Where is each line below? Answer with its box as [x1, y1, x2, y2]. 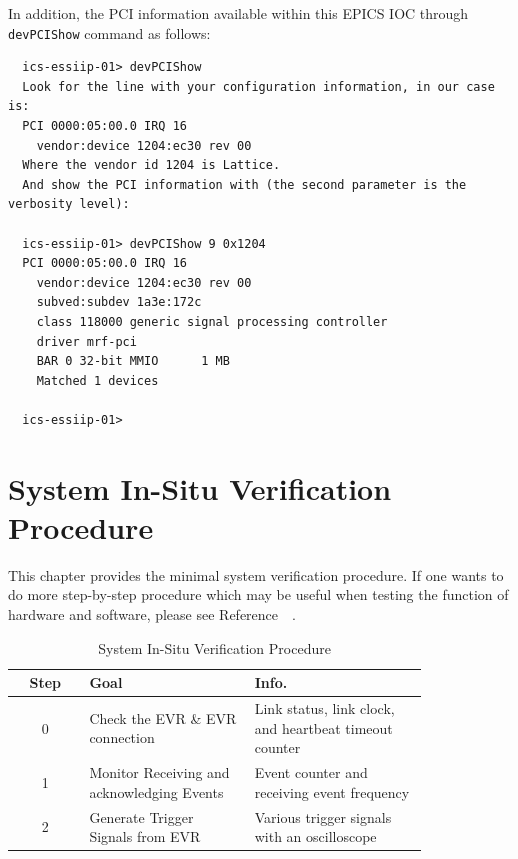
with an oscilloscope [254, 826, 377, 847]
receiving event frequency [254, 781, 410, 802]
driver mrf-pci [36, 334, 137, 349]
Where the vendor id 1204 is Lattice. [22, 158, 281, 173]
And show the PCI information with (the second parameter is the [22, 177, 467, 192]
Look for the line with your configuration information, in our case [22, 79, 495, 94]
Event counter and [254, 762, 368, 783]
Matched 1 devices [36, 373, 159, 388]
